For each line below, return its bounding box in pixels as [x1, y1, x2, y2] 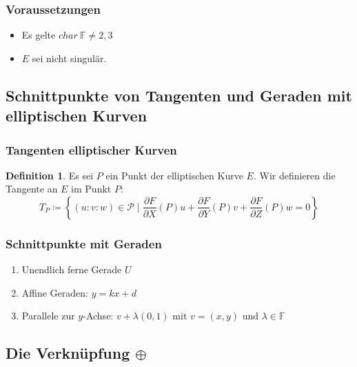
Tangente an [6, 181, 58, 196]
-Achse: [83, 308, 114, 323]
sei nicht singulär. [32, 50, 107, 65]
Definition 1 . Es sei [6, 168, 94, 182]
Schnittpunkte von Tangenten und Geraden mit [6, 84, 352, 106]
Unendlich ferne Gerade [21, 262, 122, 277]
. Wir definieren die [253, 168, 336, 182]
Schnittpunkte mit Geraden [6, 235, 162, 252]
